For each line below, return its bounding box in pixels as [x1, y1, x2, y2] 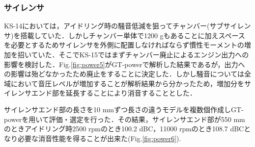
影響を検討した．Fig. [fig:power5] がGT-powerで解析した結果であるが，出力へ [4, 59, 245, 69]
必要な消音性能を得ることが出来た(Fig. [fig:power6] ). [17, 133, 181, 143]
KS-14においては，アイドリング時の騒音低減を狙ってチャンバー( [4, 21, 210, 31]
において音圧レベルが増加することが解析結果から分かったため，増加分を [10, 78, 244, 88]
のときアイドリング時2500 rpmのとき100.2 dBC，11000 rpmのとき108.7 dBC [4, 123, 244, 134]
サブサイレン [209, 21, 251, 31]
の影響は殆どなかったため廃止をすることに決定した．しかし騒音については [4, 69, 245, 79]
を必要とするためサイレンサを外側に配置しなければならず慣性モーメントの [4, 40, 244, 50]
